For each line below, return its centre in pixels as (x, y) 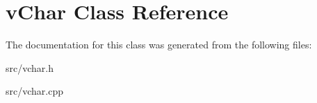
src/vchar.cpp (34, 91)
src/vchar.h (30, 67)
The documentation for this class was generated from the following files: (159, 45)
